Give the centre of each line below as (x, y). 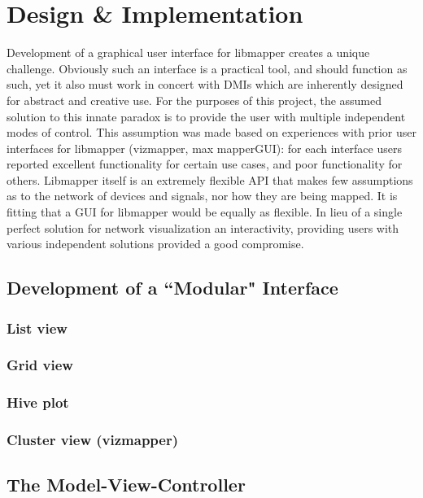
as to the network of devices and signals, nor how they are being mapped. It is (202, 196)
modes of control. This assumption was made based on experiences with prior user (211, 132)
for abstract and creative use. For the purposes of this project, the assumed (194, 100)
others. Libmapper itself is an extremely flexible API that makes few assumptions (210, 179)
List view (37, 328)
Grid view (40, 365)
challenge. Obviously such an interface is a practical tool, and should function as (207, 68)
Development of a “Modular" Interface (172, 288)
